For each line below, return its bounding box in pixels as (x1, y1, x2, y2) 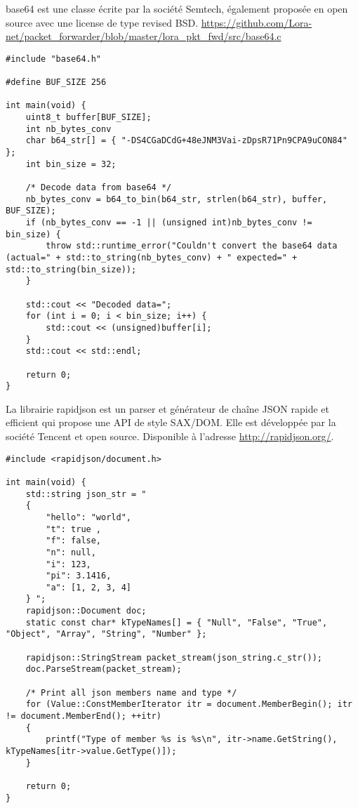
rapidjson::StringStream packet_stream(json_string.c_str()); (25, 652, 323, 663)
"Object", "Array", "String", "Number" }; (6, 629, 207, 640)
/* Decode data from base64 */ (25, 183, 172, 192)
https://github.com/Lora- (201, 15, 312, 29)
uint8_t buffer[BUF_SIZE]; (25, 112, 152, 123)
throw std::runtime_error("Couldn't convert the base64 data (46, 241, 338, 251)
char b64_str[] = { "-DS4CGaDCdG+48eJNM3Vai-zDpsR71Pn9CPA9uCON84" (25, 135, 347, 146)
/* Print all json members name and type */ (25, 687, 237, 698)
